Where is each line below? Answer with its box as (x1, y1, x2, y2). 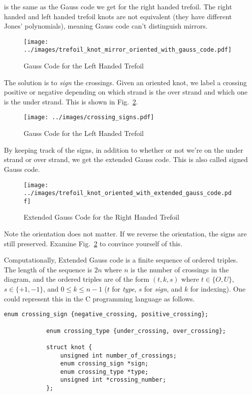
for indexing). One (190, 284, 246, 294)
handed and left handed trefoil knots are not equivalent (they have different (4, 11, 232, 21)
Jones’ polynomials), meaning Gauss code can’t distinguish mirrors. (4, 21, 208, 31)
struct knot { (46, 343, 92, 351)
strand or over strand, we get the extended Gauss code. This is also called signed (4, 154, 248, 165)
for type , (112, 284, 137, 294)
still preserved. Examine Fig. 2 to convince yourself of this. (4, 238, 183, 248)
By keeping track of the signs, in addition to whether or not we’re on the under (4, 144, 243, 155)
